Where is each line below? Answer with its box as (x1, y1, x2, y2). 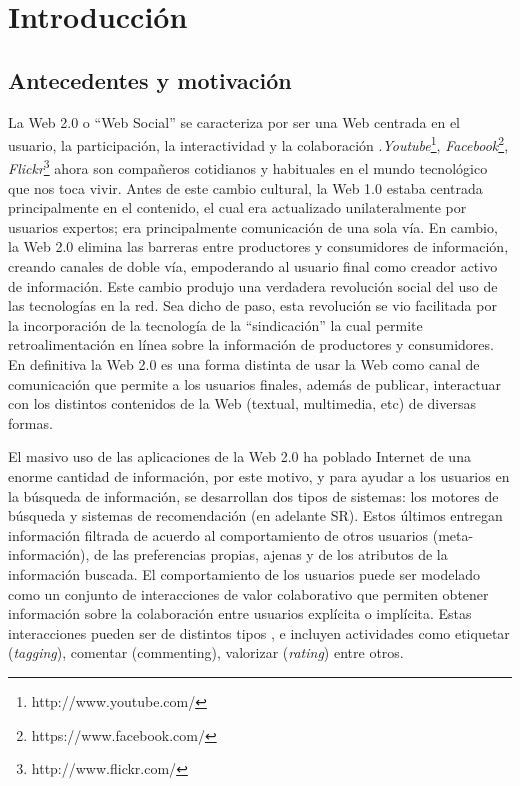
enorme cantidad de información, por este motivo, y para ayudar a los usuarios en (8, 465, 510, 486)
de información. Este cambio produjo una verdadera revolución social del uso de (8, 275, 498, 296)
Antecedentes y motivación (8, 64, 292, 95)
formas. (8, 412, 53, 433)
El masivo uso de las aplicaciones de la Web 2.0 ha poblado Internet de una (8, 446, 471, 467)
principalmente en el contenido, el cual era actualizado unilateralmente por (8, 197, 467, 218)
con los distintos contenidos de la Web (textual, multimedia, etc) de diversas (8, 393, 476, 414)
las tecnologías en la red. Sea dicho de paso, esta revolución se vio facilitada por (8, 295, 497, 316)
